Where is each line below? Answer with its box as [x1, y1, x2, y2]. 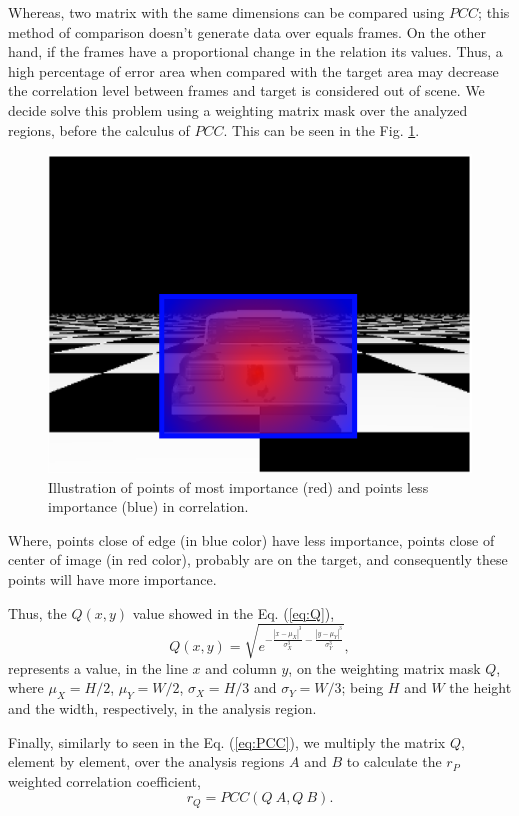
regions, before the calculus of [8, 119, 190, 140]
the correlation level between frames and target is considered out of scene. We [8, 80, 485, 101]
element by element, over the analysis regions [8, 751, 285, 772]
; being [341, 677, 384, 698]
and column [205, 657, 277, 678]
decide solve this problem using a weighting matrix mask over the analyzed [8, 99, 468, 120]
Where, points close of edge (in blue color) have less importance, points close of [8, 529, 495, 550]
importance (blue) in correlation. [48, 496, 249, 517]
